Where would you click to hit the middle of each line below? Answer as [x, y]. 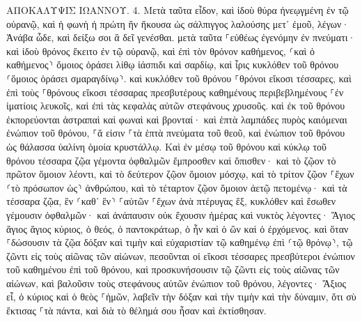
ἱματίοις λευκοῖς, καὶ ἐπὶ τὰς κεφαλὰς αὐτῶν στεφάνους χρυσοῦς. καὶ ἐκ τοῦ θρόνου [176, 106]
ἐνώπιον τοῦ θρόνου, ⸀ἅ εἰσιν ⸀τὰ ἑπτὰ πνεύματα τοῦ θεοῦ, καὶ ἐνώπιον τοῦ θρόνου [176, 133]
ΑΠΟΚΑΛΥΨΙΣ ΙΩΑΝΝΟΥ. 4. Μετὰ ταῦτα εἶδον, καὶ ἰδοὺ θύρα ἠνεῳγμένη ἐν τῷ [178, 10]
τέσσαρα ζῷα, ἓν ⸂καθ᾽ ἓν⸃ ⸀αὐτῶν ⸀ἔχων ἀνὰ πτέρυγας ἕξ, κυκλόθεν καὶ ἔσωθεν [171, 201]
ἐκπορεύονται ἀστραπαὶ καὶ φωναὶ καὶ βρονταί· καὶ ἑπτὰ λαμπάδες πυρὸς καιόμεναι [177, 119]
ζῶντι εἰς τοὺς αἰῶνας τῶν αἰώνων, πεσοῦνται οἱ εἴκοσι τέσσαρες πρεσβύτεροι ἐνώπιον [181, 255]
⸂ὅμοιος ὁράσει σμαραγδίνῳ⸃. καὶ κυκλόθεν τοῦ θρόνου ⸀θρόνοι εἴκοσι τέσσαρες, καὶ [179, 78]
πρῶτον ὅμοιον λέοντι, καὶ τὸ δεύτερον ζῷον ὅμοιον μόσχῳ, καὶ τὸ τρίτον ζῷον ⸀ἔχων [180, 174]
